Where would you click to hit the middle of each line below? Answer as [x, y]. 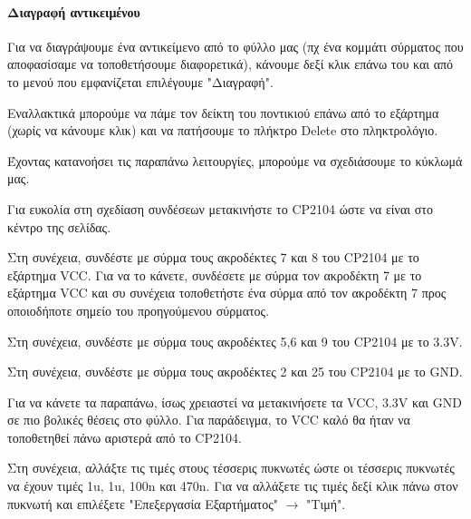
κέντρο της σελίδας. [59, 226]
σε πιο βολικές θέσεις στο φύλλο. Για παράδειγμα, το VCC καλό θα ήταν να [209, 420]
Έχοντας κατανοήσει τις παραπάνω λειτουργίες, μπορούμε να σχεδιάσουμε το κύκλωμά [235, 160]
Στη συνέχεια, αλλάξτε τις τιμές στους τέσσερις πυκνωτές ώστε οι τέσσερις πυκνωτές [231, 468]
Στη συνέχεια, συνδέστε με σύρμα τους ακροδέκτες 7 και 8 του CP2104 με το [213, 257]
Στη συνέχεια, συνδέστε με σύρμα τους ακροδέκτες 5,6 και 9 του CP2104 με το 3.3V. [235, 341]
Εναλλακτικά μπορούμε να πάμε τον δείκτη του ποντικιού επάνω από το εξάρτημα [223, 112]
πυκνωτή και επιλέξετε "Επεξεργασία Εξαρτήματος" [143, 503]
